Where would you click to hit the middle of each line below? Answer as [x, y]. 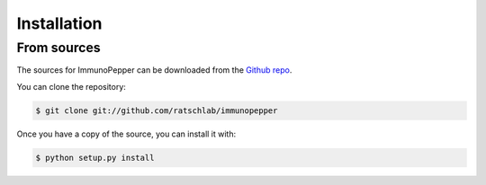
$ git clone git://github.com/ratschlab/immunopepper [157, 110]
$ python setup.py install [95, 158]
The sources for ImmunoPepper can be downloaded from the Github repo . [154, 70]
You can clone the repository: [71, 86]
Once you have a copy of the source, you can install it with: [126, 134]
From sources [58, 48]
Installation [59, 23]
